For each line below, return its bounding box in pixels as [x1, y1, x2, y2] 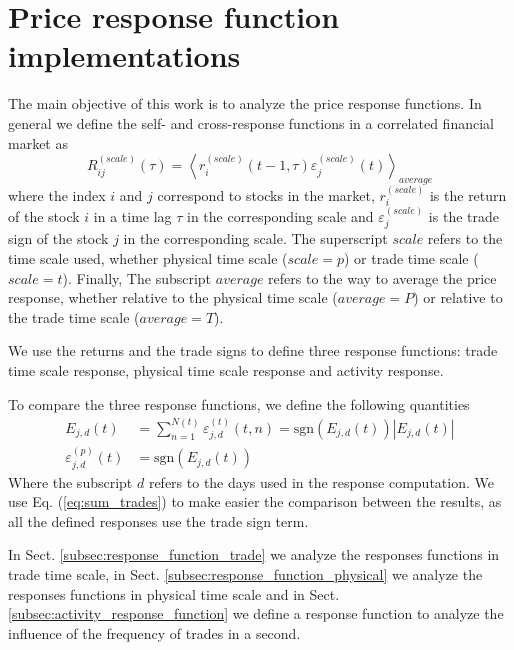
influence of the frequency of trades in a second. [8, 622, 301, 643]
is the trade [428, 205, 499, 226]
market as [8, 132, 68, 153]
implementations [8, 35, 241, 76]
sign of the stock [8, 228, 109, 249]
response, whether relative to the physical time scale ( [8, 287, 338, 308]
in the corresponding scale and [187, 205, 374, 226]
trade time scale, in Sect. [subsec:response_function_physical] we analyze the [8, 564, 483, 585]
